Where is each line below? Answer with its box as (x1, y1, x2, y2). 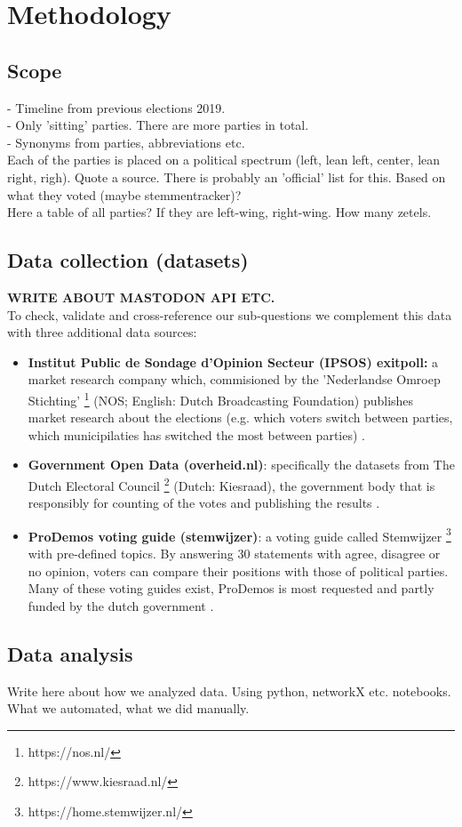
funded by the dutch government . (28, 596, 214, 614)
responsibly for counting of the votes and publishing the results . (28, 494, 380, 512)
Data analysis (7, 639, 133, 667)
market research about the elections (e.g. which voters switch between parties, (28, 408, 453, 427)
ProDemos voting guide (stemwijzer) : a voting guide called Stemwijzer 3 (28, 524, 451, 545)
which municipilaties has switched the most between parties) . (28, 425, 365, 444)
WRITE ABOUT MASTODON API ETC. (7, 287, 275, 306)
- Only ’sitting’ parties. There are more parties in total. (7, 116, 309, 134)
